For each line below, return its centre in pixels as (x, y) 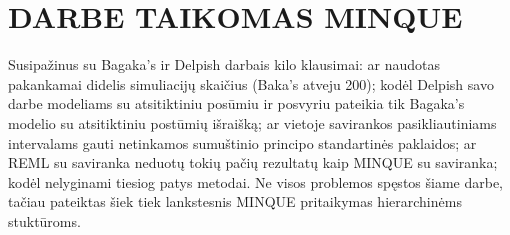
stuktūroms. (44, 220)
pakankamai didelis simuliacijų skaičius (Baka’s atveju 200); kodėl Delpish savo (251, 83)
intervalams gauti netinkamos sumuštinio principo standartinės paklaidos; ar (242, 142)
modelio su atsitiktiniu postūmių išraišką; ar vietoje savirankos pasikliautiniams (252, 122)
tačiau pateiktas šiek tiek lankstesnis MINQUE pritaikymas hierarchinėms (235, 201)
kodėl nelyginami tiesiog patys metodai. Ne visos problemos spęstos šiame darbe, (256, 181)
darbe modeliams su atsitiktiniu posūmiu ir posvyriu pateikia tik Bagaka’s (236, 103)
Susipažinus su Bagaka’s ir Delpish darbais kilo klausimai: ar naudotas (224, 64)
